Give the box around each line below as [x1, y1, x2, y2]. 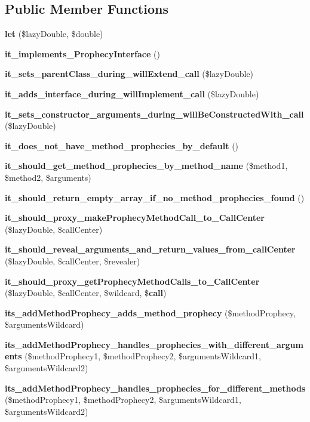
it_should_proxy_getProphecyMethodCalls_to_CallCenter [5, 275, 260, 287]
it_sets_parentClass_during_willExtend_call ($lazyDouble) [5, 67, 254, 80]
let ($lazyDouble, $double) [5, 27, 103, 40]
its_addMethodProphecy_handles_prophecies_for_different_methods [5, 381, 306, 394]
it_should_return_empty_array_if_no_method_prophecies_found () [5, 191, 305, 204]
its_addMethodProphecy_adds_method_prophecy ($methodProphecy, [5, 306, 296, 319]
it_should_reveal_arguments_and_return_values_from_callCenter [5, 243, 296, 255]
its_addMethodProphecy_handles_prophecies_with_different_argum [5, 338, 303, 350]
